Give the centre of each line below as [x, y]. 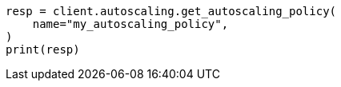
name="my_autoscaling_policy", [130, 24]
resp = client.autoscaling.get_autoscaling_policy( [171, 11]
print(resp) [43, 49]
